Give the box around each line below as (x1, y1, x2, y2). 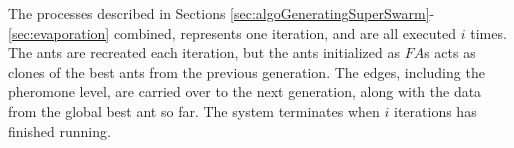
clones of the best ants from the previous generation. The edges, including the (8, 61, 485, 82)
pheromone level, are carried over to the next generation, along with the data (8, 81, 482, 102)
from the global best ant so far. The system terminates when (8, 100, 380, 121)
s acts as (424, 42, 476, 63)
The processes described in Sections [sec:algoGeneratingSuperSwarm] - (8, 3, 435, 23)
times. (470, 22, 507, 43)
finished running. (8, 120, 111, 141)
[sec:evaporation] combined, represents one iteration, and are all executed (8, 22, 457, 43)
